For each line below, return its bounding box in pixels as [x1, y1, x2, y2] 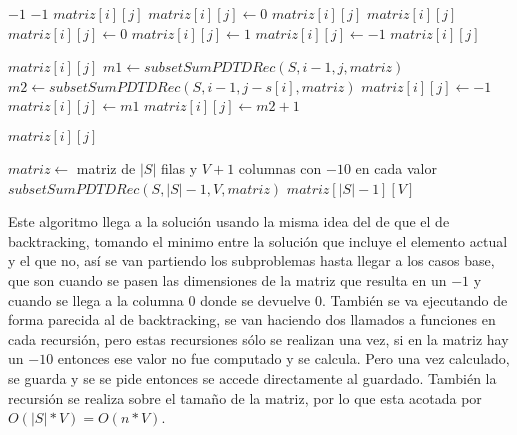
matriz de [76, 157, 136, 178]
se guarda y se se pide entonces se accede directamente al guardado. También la [8, 367, 497, 388]
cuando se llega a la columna [8, 289, 184, 310]
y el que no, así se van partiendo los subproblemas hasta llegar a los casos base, [8, 250, 495, 271]
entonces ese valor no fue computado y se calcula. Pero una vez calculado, [57, 348, 510, 369]
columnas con [238, 157, 322, 178]
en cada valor [355, 157, 437, 178]
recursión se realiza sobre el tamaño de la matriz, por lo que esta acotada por [8, 387, 482, 408]
